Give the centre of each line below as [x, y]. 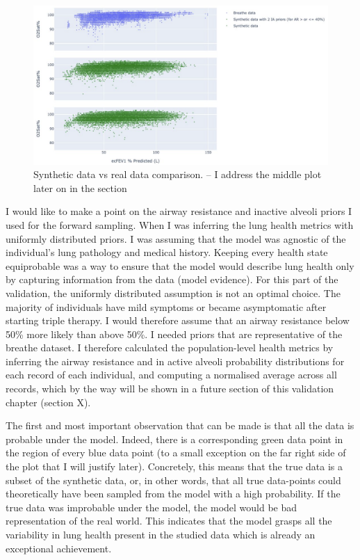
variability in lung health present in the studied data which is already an [161, 534]
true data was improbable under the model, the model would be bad [152, 507]
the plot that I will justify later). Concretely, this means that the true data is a [174, 466]
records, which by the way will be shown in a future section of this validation [170, 389]
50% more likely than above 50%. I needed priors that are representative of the [174, 334]
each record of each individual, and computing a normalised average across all [171, 375]
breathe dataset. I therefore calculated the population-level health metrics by [170, 347]
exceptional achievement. [59, 548]
